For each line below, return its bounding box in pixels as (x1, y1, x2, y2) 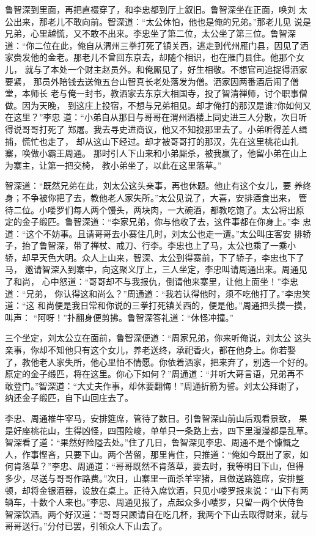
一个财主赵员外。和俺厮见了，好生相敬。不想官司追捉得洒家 (67, 62, 307, 75)
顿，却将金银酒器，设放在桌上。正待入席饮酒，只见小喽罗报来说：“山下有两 (5, 483, 309, 496)
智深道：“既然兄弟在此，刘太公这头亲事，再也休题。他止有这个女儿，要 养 (5, 179, 303, 192)
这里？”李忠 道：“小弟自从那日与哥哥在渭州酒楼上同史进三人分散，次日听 (13, 111, 307, 123)
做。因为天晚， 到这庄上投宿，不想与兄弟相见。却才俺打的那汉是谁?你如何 (5, 98, 303, 111)
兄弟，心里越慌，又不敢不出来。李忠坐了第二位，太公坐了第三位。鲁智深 (5, 27, 296, 40)
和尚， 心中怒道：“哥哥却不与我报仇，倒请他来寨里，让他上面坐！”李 (13, 275, 290, 288)
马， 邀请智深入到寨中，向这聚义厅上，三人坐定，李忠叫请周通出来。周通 (5, 263, 299, 276)
